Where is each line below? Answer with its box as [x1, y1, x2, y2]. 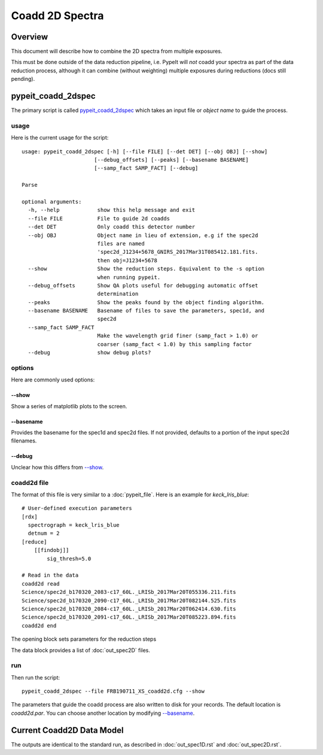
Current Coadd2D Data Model [11, 725, 124, 735]
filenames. [11, 437, 37, 444]
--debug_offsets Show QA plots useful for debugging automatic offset [28, 282, 258, 289]
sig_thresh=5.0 [47, 555, 92, 562]
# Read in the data [22, 572, 79, 579]
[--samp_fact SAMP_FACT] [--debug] [93, 165, 199, 172]
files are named [97, 240, 145, 247]
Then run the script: [11, 674, 60, 681]
